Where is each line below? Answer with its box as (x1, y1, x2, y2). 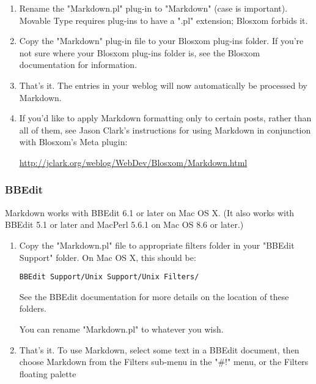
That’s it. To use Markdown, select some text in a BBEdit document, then (19, 343, 299, 356)
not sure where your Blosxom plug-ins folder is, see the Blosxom (19, 46, 260, 59)
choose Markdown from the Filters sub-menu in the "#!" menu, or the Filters (19, 355, 309, 368)
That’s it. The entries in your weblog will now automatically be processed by (19, 78, 307, 91)
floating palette (19, 367, 76, 380)
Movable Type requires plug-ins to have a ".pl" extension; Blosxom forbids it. (19, 13, 308, 26)
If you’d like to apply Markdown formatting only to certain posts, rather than (19, 111, 312, 124)
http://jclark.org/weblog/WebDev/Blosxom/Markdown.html (19, 156, 248, 168)
